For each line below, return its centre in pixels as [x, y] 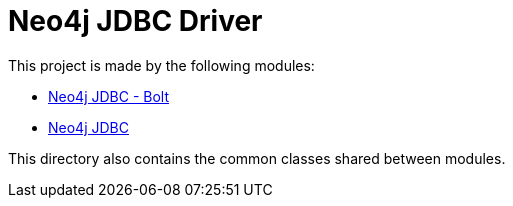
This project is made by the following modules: [161, 65]
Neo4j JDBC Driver [135, 21]
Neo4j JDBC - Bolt [109, 96]
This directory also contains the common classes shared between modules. [257, 158]
